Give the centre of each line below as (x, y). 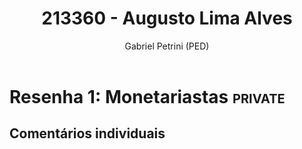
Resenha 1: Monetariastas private (147, 96)
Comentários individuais (87, 133)
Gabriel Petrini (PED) (167, 46)
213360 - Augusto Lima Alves (167, 18)
